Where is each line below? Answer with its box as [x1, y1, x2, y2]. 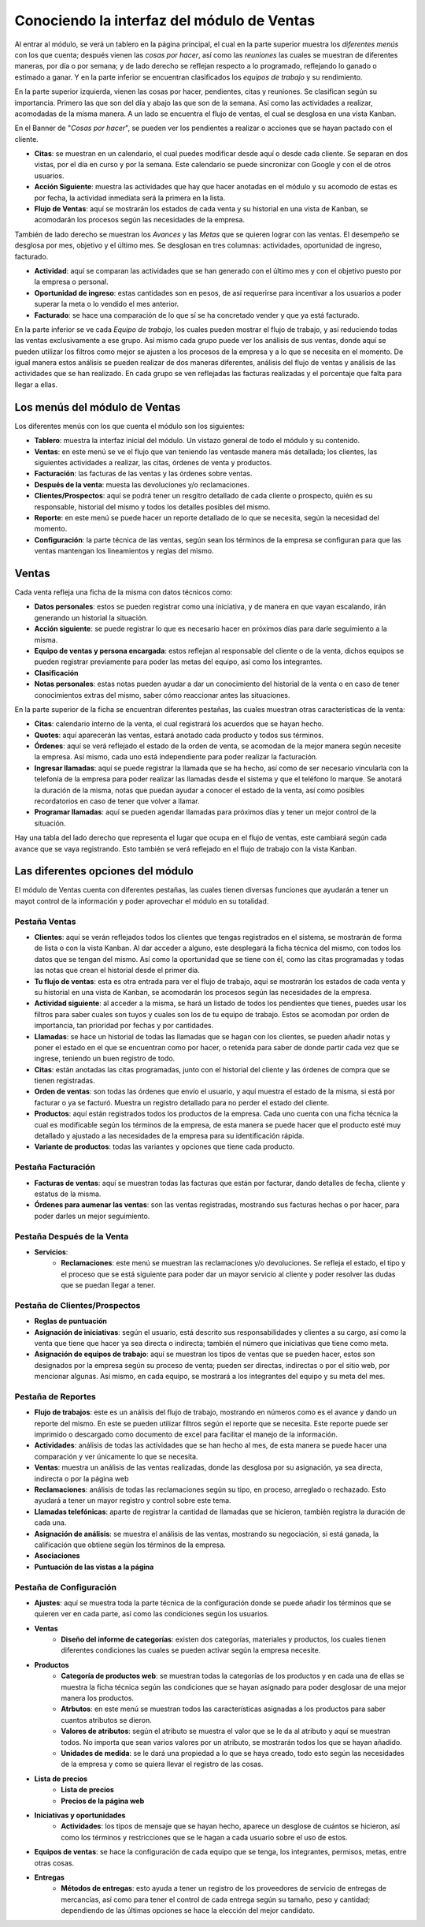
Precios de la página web [61, 1796, 145, 1806]
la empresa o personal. [34, 277, 109, 287]
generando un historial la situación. [34, 613, 149, 622]
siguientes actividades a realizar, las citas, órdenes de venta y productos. [34, 457, 272, 467]
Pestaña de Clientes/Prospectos [14, 1299, 141, 1310]
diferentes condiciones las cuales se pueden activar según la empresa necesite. [61, 1646, 321, 1655]
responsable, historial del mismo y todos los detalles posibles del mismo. [34, 501, 271, 512]
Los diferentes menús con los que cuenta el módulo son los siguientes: [14, 421, 246, 430]
